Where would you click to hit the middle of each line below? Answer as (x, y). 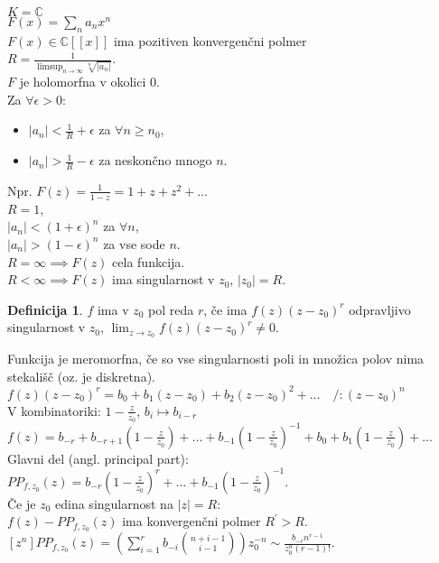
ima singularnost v (163, 279)
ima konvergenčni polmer (191, 521)
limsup (50, 66)
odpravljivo (380, 309)
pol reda (171, 309)
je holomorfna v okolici (83, 82)
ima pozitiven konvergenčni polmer (210, 40)
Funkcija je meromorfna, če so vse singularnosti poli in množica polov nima (216, 359)
